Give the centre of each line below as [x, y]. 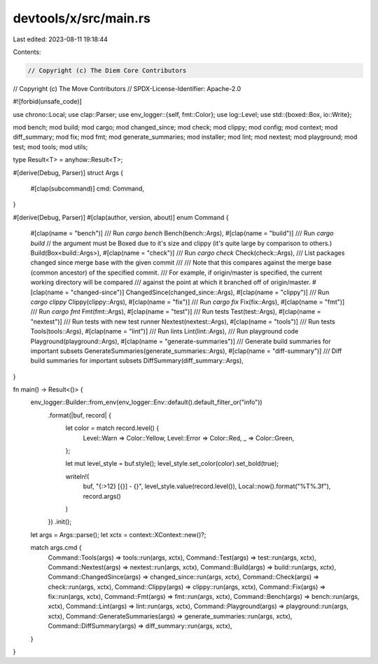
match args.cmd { [56, 548]
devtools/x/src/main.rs [82, 18]
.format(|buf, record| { [80, 415]
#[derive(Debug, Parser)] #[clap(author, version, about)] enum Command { [121, 217]
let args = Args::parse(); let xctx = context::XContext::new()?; [118, 534]
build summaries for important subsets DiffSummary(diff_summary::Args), [137, 361]
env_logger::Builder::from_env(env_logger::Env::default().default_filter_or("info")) [146, 402]
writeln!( [77, 476]
